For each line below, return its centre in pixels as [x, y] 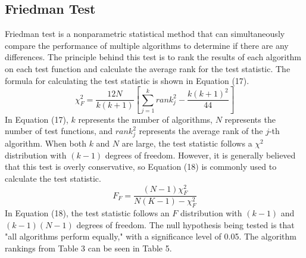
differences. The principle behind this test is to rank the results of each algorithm [153, 57]
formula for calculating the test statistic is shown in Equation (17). [127, 80]
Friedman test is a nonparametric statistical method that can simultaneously [145, 34]
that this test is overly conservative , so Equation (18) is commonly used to [141, 167]
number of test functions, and [59, 131]
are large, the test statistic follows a [187, 143]
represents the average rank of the [201, 131]
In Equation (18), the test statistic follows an [87, 213]
